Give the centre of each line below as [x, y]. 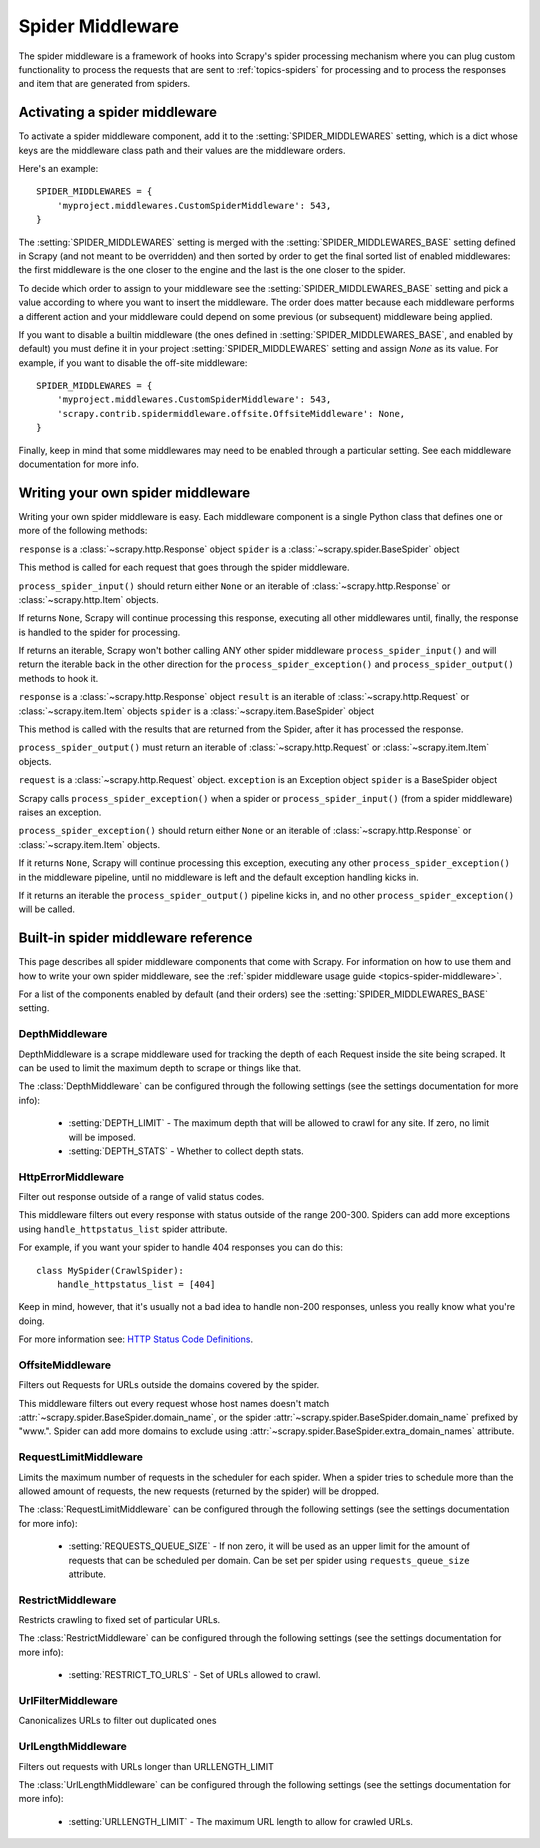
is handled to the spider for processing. [99, 632]
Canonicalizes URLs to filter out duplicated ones [117, 1721]
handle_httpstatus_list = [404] [136, 1284]
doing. [31, 1321]
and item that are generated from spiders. [104, 84]
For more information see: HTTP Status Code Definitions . [136, 1339]
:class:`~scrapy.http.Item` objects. [88, 599]
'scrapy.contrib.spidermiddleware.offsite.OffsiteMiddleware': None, [231, 413]
